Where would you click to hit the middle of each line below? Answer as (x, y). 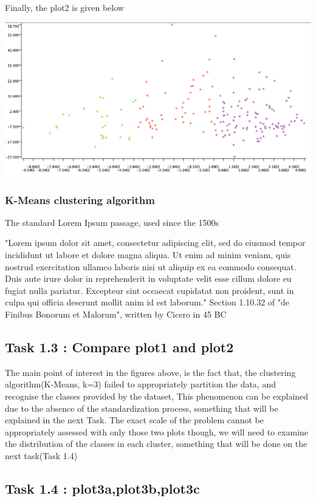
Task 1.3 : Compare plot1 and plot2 (119, 347)
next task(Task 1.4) (41, 455)
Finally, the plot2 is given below (64, 7)
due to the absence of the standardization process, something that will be (142, 408)
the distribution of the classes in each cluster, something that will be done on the (156, 444)
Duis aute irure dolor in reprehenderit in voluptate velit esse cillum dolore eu (148, 278)
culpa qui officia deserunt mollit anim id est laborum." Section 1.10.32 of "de (147, 302)
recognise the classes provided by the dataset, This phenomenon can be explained (157, 396)
